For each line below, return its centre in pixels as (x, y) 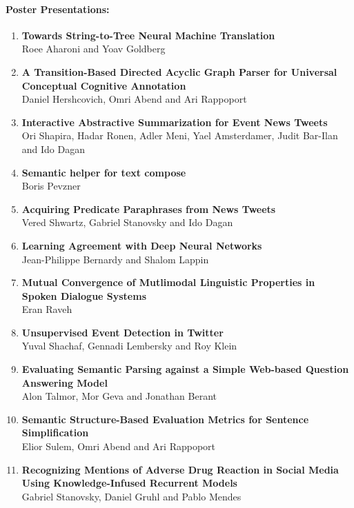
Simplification (55, 433)
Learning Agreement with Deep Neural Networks (142, 245)
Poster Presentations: (58, 9)
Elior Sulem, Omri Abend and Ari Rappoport (119, 446)
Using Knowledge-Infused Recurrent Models (129, 483)
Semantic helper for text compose (104, 172)
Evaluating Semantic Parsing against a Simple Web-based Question (185, 369)
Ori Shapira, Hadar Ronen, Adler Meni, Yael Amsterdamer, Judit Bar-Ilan (180, 135)
